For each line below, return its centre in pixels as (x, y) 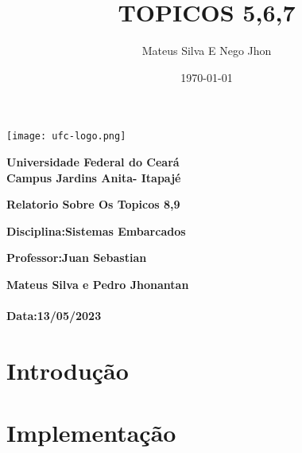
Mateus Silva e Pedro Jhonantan (98, 284)
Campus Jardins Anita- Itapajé (94, 177)
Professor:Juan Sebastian (77, 258)
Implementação (91, 433)
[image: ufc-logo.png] (66, 137)
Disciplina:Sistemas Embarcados (96, 230)
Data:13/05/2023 (54, 316)
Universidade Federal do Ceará (93, 161)
